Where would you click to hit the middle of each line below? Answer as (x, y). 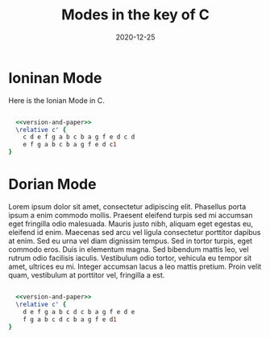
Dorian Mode (52, 185)
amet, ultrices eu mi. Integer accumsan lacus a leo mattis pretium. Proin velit (135, 266)
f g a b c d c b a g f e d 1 (70, 319)
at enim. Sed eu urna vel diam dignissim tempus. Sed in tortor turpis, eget (130, 241)
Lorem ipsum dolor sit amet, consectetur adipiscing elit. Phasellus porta (127, 206)
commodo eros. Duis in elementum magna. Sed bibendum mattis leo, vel (129, 249)
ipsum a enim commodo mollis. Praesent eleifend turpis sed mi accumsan (131, 215)
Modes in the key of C (135, 15)
